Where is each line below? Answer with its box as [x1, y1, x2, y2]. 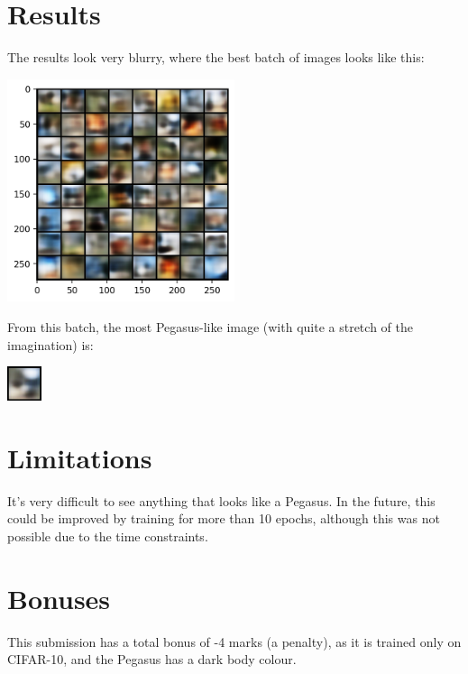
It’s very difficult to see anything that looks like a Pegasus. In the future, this [7, 491, 436, 510]
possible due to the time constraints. [7, 526, 208, 545]
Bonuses [7, 579, 111, 616]
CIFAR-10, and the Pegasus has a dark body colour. [7, 650, 297, 669]
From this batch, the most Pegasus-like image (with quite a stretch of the [7, 318, 413, 337]
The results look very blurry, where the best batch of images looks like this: [7, 48, 425, 67]
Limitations [7, 439, 152, 475]
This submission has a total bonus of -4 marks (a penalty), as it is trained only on [7, 632, 462, 651]
